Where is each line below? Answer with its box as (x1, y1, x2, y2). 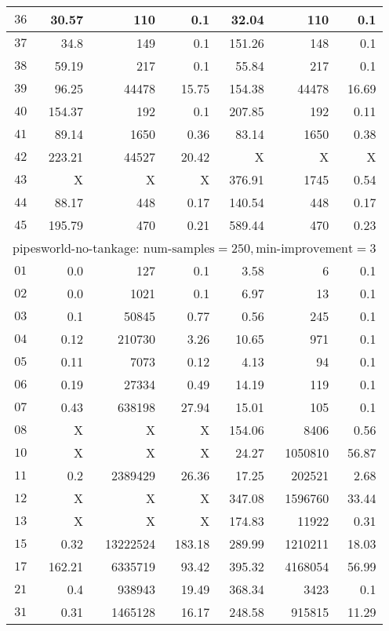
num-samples (143, 243, 215, 255)
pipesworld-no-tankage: (13, 239, 140, 257)
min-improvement (256, 243, 354, 255)
